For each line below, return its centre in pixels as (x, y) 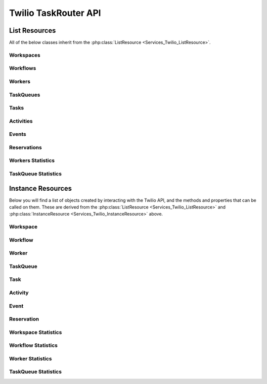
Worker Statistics (30, 358)
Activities (21, 121)
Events (18, 134)
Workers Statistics (32, 161)
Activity (19, 292)
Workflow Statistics (33, 345)
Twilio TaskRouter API (55, 13)
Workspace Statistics (36, 332)
